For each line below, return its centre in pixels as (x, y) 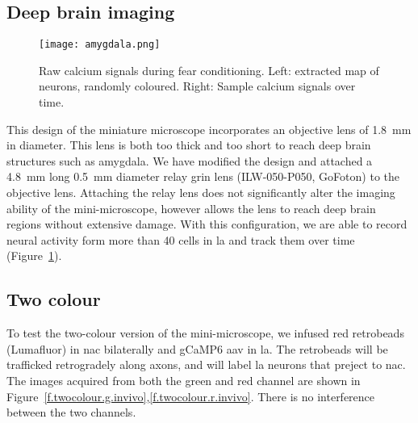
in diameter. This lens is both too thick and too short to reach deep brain (189, 145)
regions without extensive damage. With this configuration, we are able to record (207, 224)
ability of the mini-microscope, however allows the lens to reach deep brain (191, 208)
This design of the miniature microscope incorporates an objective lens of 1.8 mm (209, 129)
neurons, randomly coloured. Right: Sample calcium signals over (197, 86)
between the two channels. (71, 412)
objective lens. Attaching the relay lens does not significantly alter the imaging (201, 193)
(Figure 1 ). (34, 255)
